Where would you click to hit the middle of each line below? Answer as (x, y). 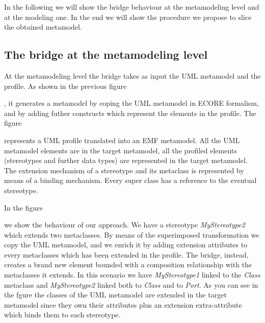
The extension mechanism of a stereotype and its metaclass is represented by (124, 170)
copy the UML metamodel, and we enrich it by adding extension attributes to (126, 245)
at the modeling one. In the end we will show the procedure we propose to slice (128, 17)
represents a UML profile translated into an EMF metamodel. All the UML (122, 140)
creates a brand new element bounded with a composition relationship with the (128, 264)
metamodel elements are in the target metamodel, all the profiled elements (121, 150)
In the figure (23, 207)
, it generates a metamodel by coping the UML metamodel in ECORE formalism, (131, 103)
